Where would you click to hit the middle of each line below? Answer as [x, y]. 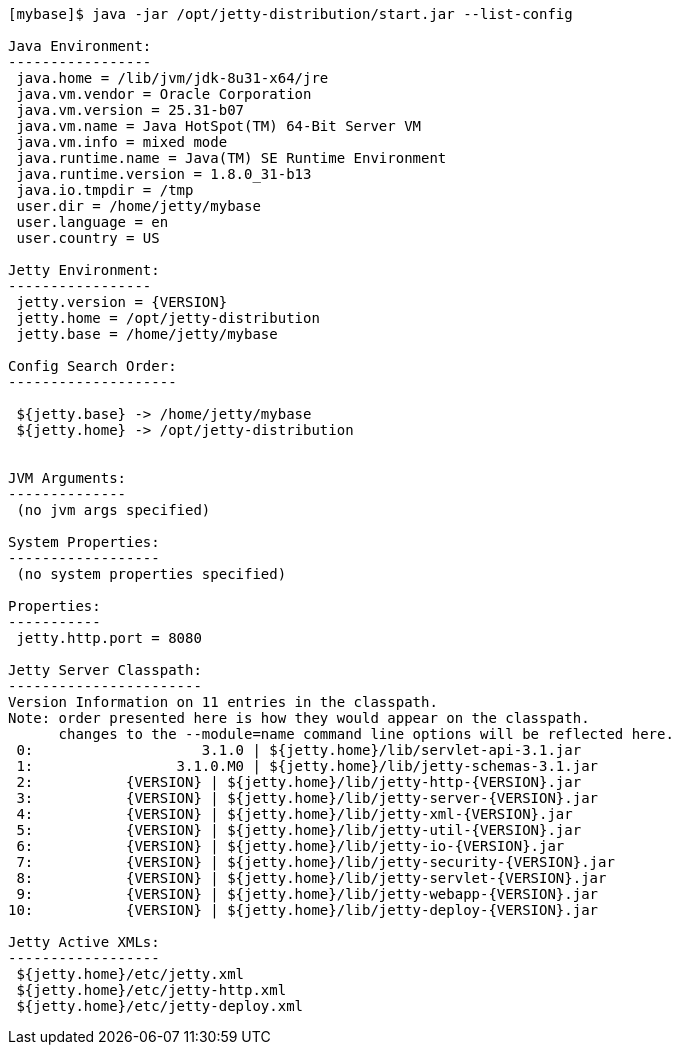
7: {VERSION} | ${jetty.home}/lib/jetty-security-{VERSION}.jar [315, 862]
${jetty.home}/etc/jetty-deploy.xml [160, 1006]
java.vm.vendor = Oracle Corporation [164, 94]
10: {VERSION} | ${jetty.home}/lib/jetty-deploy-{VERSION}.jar [303, 910]
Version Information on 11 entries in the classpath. [223, 702]
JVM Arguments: [67, 478]
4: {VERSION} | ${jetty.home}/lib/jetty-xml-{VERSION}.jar [294, 814]
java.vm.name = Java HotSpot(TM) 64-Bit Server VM [219, 126]
